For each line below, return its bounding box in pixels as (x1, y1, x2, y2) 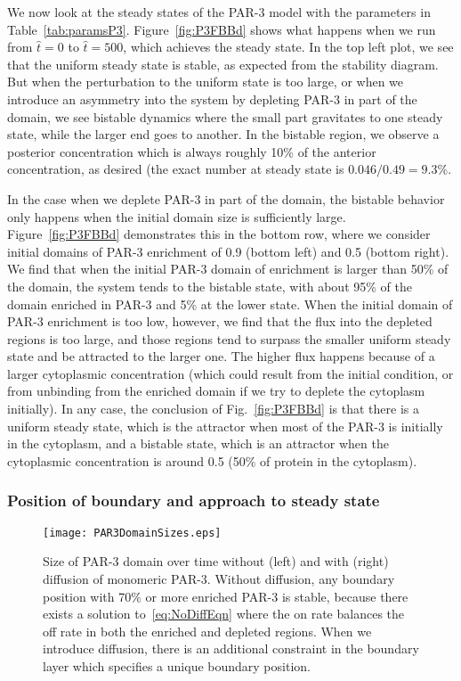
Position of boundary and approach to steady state (7, 489, 380, 512)
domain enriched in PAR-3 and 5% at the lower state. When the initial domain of (7, 294, 453, 313)
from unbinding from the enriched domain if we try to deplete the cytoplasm (7, 382, 425, 400)
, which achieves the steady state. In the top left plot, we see (123, 37, 454, 56)
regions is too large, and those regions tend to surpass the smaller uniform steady (7, 329, 451, 348)
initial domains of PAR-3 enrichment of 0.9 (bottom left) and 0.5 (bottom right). (7, 242, 449, 260)
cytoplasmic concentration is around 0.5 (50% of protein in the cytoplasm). (7, 451, 417, 470)
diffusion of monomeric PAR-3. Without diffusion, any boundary (43, 569, 395, 587)
